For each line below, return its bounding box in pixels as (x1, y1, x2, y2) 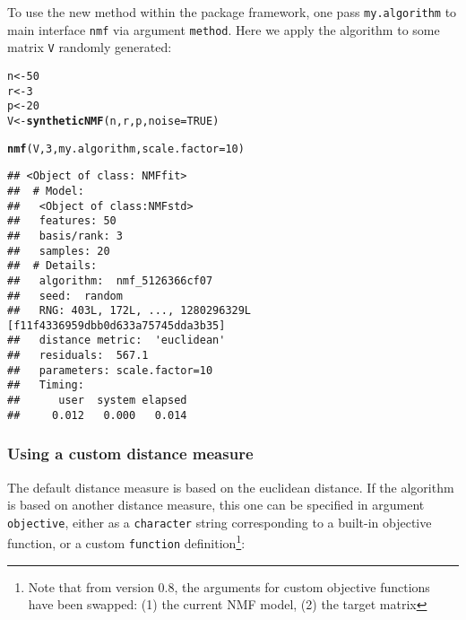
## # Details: (7, 259, 98, 273)
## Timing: (7, 379, 84, 392)
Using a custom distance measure (7, 442, 254, 465)
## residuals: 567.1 (7, 349, 149, 362)
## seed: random (7, 289, 123, 302)
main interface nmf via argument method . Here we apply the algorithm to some (7, 20, 440, 39)
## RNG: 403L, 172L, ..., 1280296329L (7, 304, 252, 318)
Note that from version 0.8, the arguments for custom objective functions (28, 577, 430, 596)
